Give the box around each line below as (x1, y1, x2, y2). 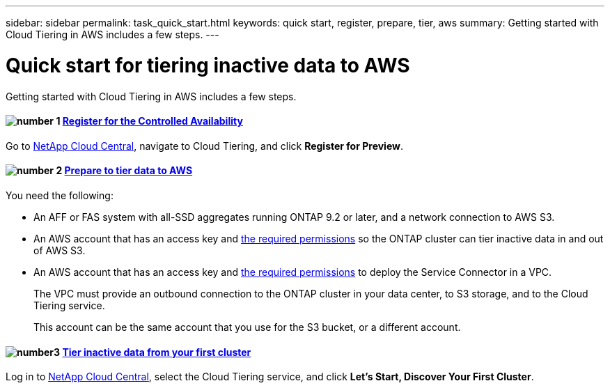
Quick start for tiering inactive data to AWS (6, 53, 410, 77)
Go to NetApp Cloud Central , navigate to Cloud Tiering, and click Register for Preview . (6, 139, 404, 152)
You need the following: (6, 189, 114, 201)
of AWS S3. (33, 244, 86, 256)
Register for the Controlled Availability (62, 115, 243, 127)
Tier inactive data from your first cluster (62, 346, 251, 358)
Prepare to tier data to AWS (64, 164, 193, 177)
